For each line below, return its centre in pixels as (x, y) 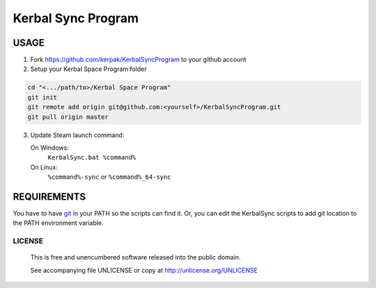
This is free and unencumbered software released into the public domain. (135, 257)
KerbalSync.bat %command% (92, 158)
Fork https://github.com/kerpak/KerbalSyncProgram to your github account (138, 60)
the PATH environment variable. (58, 223)
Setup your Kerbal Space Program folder (88, 69)
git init (42, 97)
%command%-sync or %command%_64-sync (109, 177)
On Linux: (44, 167)
